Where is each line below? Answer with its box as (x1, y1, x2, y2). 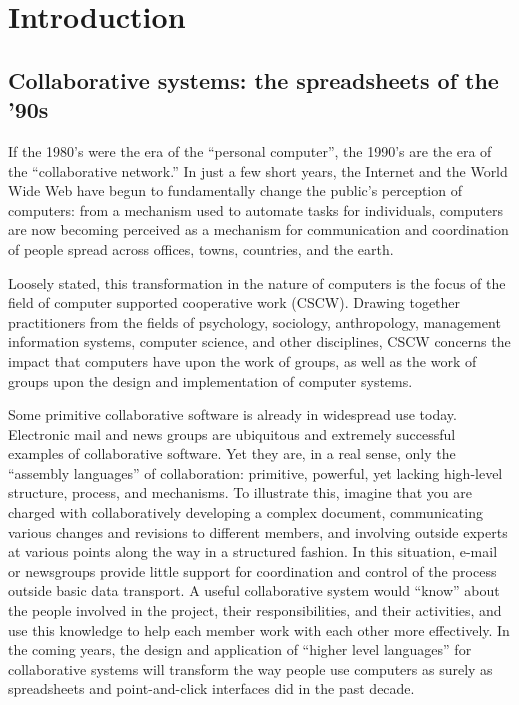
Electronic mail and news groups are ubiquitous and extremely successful (8, 423, 456, 444)
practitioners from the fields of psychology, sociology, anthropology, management (8, 311, 501, 332)
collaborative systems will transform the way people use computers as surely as (8, 658, 493, 679)
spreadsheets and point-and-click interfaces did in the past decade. (8, 678, 415, 699)
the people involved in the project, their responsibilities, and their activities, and (8, 600, 502, 621)
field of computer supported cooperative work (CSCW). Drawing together (8, 292, 461, 313)
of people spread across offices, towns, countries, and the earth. (8, 238, 394, 259)
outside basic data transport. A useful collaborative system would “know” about (8, 580, 500, 601)
